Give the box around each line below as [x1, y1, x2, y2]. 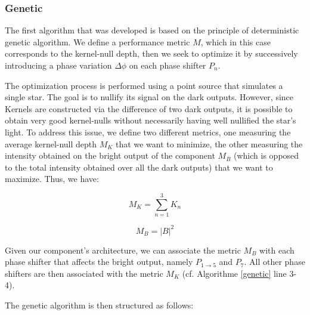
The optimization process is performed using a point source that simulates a [5, 79, 283, 91]
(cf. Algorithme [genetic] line [182, 267, 287, 279]
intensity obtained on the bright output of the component [5, 149, 215, 162]
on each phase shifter [129, 59, 206, 71]
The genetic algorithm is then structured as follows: [5, 298, 194, 311]
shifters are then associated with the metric [5, 267, 163, 279]
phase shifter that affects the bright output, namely [5, 255, 193, 268]
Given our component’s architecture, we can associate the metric [5, 243, 241, 256]
